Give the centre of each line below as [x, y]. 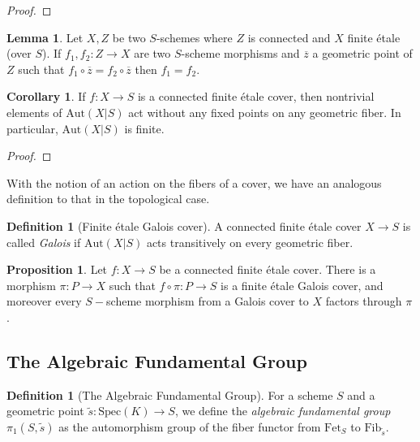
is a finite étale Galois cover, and [302, 285]
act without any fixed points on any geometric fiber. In [265, 112]
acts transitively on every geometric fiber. [250, 242]
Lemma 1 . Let [45, 37]
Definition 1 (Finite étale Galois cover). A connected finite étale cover [184, 225]
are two [152, 53]
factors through [364, 301]
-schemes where [194, 37]
